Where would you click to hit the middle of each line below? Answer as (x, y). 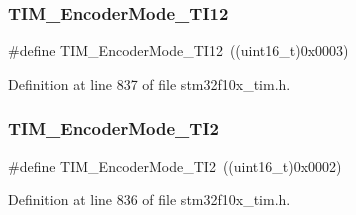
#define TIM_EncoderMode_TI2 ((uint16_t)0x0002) (175, 165)
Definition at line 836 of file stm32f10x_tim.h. (149, 199)
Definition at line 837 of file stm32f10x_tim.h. (149, 83)
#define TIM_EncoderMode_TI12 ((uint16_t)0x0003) (178, 50)
